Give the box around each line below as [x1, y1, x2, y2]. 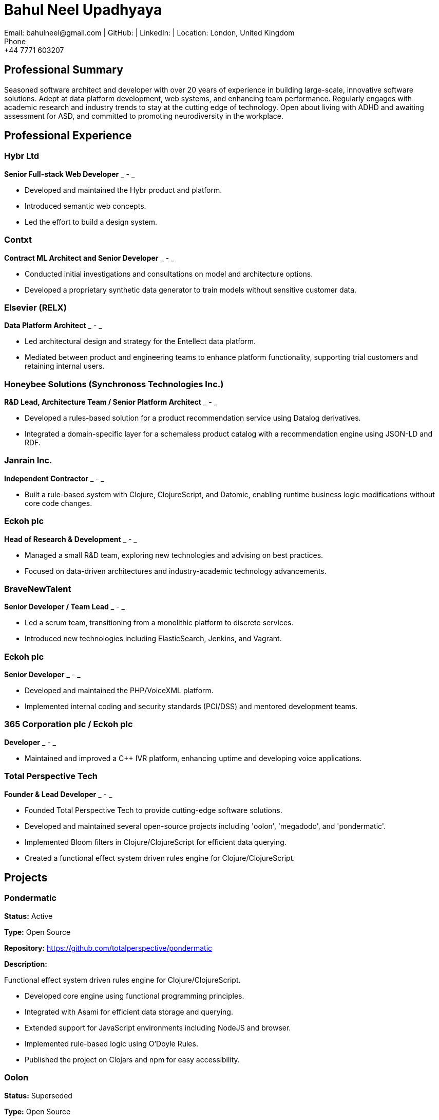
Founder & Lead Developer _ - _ [4, 789, 112, 799]
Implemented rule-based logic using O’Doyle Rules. [25, 1039, 198, 1048]
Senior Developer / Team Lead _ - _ [4, 602, 125, 611]
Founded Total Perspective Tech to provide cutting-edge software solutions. [25, 805, 282, 815]
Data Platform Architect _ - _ [4, 321, 102, 330]
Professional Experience [4, 129, 132, 142]
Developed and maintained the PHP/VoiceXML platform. [25, 686, 214, 695]
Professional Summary [4, 63, 123, 77]
